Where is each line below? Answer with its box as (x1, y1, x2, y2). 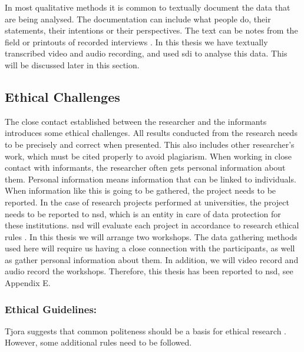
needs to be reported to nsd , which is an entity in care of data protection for (5, 207, 281, 220)
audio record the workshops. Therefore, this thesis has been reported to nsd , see (5, 265, 293, 277)
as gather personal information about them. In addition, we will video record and (5, 253, 299, 265)
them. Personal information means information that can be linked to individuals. (5, 172, 296, 185)
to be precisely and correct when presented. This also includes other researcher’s (5, 138, 295, 150)
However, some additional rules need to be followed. (5, 336, 192, 348)
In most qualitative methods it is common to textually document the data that (5, 1, 290, 13)
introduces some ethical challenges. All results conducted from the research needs (5, 127, 298, 139)
